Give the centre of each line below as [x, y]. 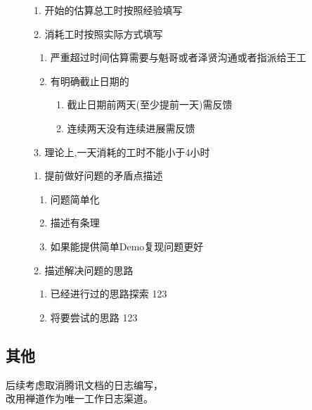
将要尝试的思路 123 [94, 317]
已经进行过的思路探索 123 [109, 294]
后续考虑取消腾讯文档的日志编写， [84, 384]
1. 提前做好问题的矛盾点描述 [98, 175]
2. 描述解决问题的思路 [84, 270]
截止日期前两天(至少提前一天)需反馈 [150, 104]
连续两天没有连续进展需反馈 [131, 128]
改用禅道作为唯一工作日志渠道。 [79, 398]
